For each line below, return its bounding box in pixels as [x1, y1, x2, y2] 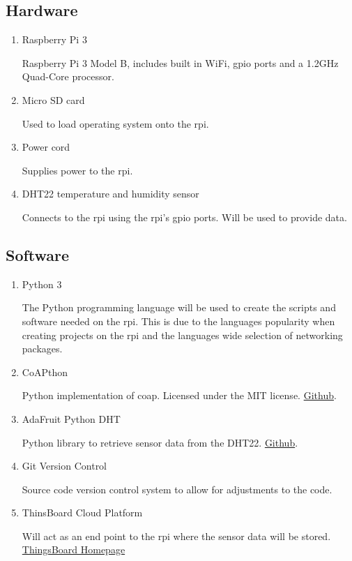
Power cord [22, 140, 70, 154]
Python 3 [22, 276, 62, 291]
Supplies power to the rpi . [22, 163, 133, 177]
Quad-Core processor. [22, 69, 114, 84]
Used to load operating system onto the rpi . [22, 116, 209, 130]
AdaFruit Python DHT [22, 411, 121, 426]
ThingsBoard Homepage [22, 542, 125, 557]
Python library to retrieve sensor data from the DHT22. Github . [22, 435, 298, 449]
